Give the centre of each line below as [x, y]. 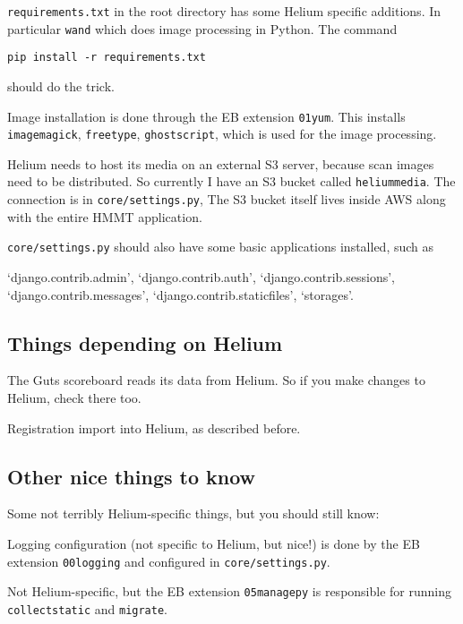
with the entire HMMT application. [105, 216]
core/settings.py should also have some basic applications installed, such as [221, 247]
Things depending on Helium [145, 342]
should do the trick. [61, 85]
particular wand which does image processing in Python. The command [202, 28]
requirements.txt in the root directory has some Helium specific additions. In [224, 11]
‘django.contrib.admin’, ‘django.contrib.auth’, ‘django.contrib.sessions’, [201, 277]
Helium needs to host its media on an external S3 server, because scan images [221, 163]
